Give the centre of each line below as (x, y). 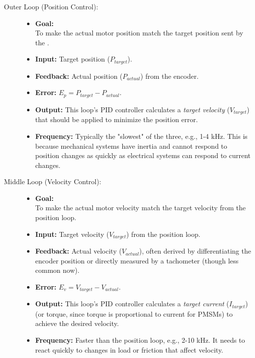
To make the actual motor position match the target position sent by (139, 33)
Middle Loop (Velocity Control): (53, 181)
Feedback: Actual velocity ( (78, 251)
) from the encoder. (170, 76)
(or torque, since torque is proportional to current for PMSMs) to (134, 313)
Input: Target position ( (72, 59)
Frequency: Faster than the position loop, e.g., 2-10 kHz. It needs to (140, 340)
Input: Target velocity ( (72, 234)
